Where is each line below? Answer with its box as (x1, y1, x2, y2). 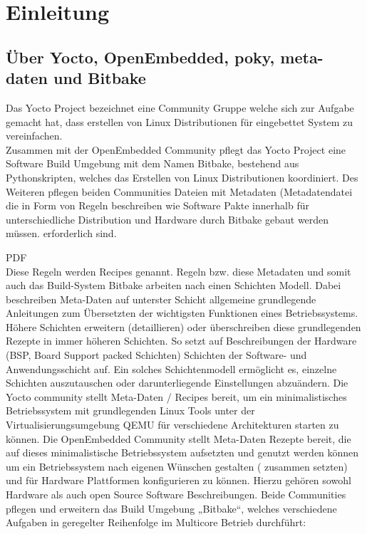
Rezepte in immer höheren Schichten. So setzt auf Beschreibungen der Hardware (6, 333, 357, 348)
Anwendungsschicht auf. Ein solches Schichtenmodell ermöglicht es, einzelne (6, 361, 337, 376)
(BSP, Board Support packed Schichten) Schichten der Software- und (6, 347, 307, 362)
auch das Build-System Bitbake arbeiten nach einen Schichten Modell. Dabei (6, 278, 341, 293)
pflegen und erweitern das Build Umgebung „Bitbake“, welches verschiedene (6, 501, 337, 515)
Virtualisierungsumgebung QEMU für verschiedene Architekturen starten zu (6, 417, 339, 432)
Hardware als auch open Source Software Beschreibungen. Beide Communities (6, 487, 346, 501)
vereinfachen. (6, 128, 63, 143)
